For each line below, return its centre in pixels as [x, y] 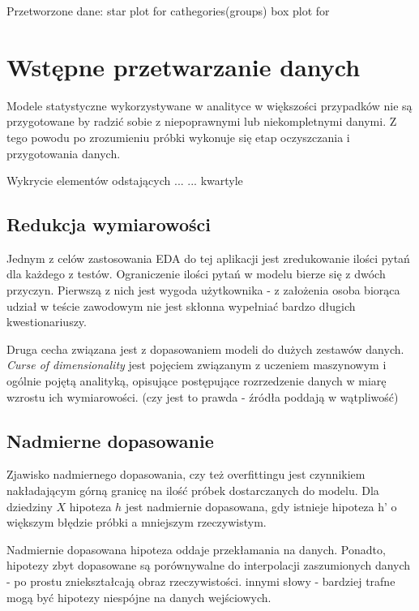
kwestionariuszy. [47, 322]
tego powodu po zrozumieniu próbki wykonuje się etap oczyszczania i [178, 137]
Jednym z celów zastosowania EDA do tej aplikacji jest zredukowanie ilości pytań [208, 258]
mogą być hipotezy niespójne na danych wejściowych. [139, 597]
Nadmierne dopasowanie [110, 440]
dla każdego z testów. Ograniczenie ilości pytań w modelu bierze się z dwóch [196, 274]
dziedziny [30, 506]
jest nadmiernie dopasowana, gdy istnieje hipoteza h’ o [261, 506]
